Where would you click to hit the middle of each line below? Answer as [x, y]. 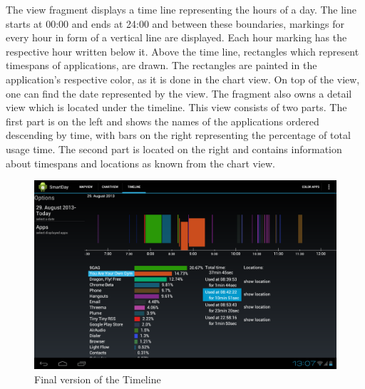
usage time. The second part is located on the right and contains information [174, 149]
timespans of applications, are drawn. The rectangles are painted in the [161, 65]
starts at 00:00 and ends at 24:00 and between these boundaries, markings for [175, 23]
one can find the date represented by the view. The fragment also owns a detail [179, 93]
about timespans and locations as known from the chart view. [140, 163]
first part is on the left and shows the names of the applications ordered [163, 121]
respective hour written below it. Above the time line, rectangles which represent [182, 51]
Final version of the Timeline [98, 379]
